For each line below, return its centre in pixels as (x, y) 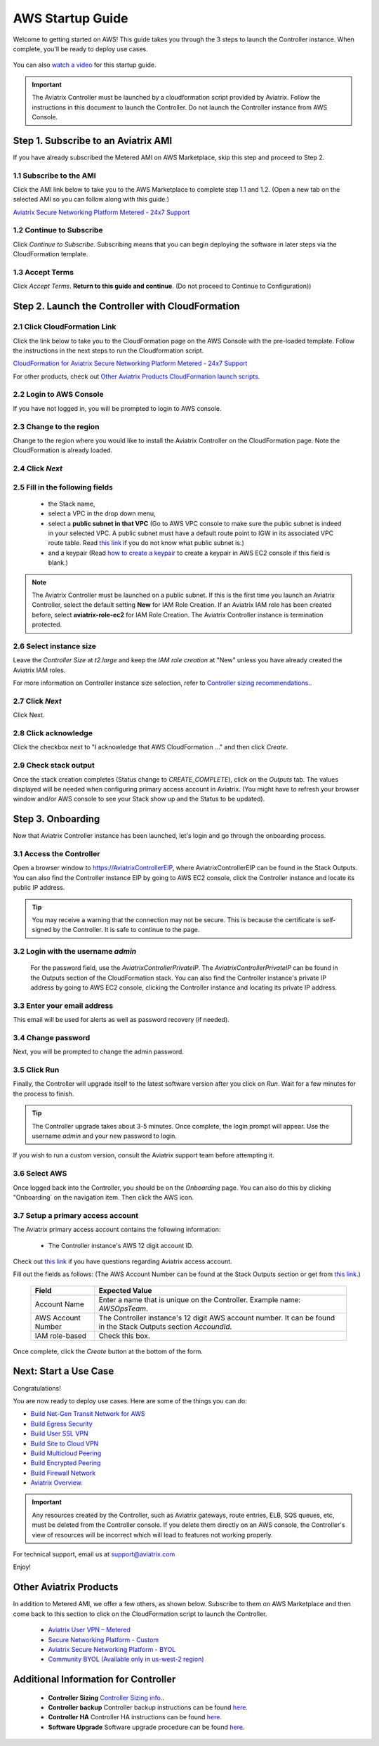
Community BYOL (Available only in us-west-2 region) (126, 1659)
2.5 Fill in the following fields (63, 487)
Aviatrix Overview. (57, 1483)
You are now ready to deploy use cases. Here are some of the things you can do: (130, 1400)
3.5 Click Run (36, 1070)
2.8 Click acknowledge (53, 733)
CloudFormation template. (51, 254)
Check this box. (124, 1336)
